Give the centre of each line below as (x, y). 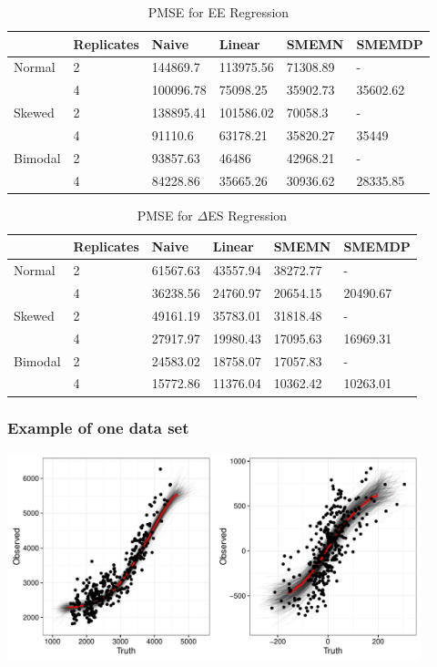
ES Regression (248, 215)
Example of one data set (98, 428)
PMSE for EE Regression (218, 12)
